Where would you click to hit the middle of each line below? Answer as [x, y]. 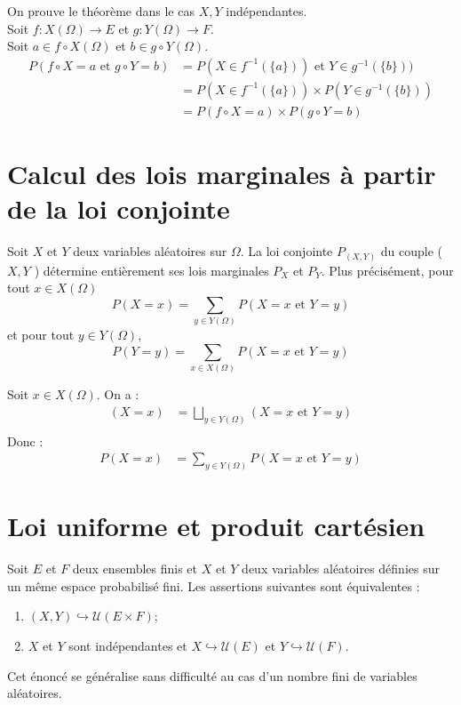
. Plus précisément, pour [387, 270]
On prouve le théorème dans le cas [101, 11]
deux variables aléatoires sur [150, 251]
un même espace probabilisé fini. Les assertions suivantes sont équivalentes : [214, 585]
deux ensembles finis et [135, 569]
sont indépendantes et [128, 646]
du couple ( [412, 251]
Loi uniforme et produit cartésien [216, 526]
